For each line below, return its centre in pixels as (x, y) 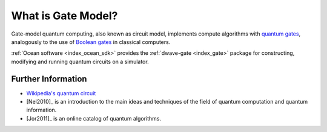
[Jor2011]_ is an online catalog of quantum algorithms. (94, 118)
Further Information (49, 79)
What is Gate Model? (64, 16)
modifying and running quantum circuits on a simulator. (80, 61)
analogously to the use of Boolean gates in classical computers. (91, 42)
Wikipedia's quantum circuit (61, 93)
